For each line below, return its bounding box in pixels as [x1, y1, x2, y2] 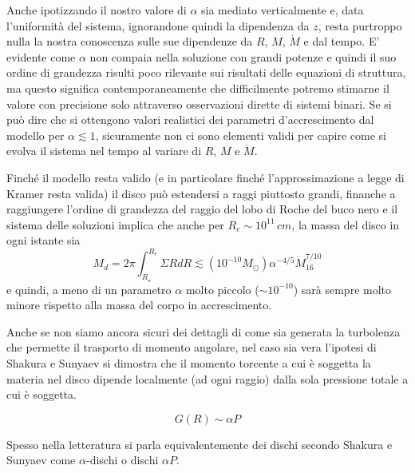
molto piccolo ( [185, 280, 259, 297]
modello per [6, 126, 65, 143]
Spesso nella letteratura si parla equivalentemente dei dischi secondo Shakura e [6, 435, 393, 452]
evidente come [6, 48, 76, 65]
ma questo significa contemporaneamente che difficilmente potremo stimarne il [6, 79, 389, 96]
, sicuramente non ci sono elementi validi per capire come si [95, 126, 386, 143]
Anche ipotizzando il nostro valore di [6, 2, 187, 18]
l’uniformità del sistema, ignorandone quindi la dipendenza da [6, 17, 310, 34]
